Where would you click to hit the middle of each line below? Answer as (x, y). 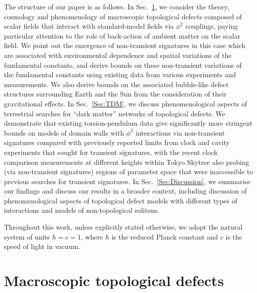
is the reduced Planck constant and (165, 236)
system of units (27, 236)
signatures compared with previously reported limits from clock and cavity (117, 142)
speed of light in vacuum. (42, 246)
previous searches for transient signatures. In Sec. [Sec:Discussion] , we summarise (127, 181)
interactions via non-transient (180, 132)
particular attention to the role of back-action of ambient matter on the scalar (122, 35)
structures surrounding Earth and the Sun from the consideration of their (115, 94)
